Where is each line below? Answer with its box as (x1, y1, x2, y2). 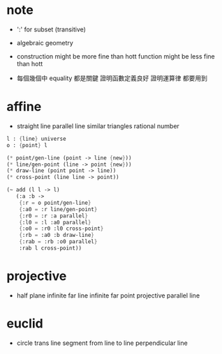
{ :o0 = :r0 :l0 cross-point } (19, 225, 104, 232)
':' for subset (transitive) (16, 25, 87, 33)
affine (6, 99, 42, 115)
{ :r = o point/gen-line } (19, 199, 91, 206)
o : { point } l (6, 141, 48, 148)
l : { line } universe (6, 135, 67, 142)
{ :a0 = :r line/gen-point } (19, 206, 98, 213)
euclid (6, 316, 43, 331)
